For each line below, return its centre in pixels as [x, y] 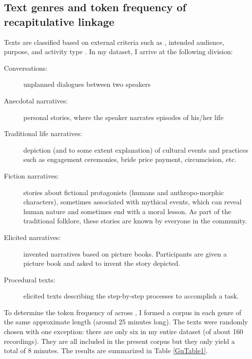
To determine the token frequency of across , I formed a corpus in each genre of [123, 312]
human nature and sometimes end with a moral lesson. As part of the [127, 211]
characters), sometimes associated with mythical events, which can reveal [133, 202]
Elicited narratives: [32, 237]
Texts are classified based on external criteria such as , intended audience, [114, 42]
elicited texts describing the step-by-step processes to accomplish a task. [131, 296]
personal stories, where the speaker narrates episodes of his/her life [124, 117]
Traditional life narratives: [43, 133]
